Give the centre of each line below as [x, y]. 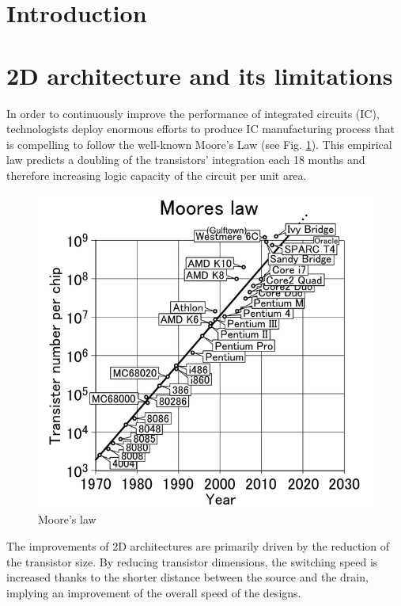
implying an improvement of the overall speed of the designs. [154, 592]
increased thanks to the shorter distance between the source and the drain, [187, 577]
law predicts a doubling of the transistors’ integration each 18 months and [186, 160]
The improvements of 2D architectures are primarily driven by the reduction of [198, 545]
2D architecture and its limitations [200, 75]
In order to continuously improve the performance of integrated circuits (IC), [193, 113]
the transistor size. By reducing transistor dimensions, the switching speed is [192, 561]
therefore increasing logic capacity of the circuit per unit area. [157, 175]
